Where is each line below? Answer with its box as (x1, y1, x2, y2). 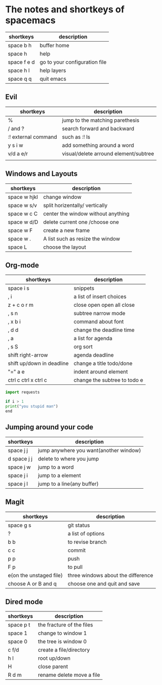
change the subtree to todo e (73, 377, 143, 384)
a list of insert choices (73, 293, 127, 300)
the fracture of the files (38, 621, 94, 628)
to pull (67, 563, 83, 570)
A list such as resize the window (43, 235, 120, 242)
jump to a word (38, 464, 74, 471)
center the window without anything (43, 210, 130, 217)
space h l (8, 67, 30, 74)
